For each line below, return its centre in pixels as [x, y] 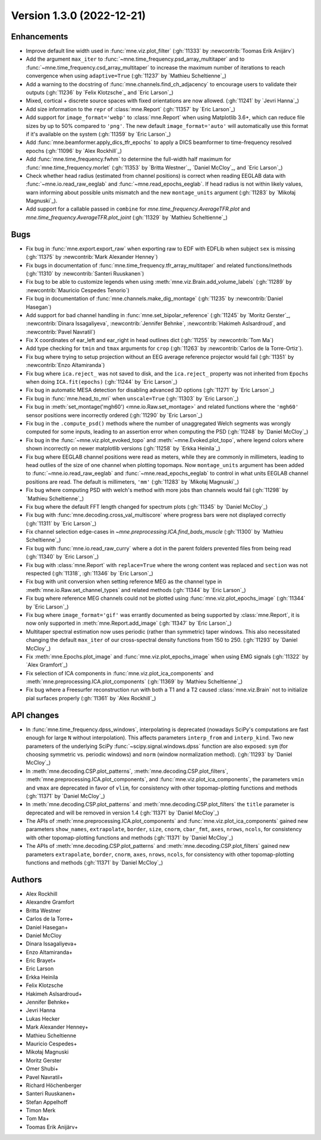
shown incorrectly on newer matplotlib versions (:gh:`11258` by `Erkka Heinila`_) [123, 449]
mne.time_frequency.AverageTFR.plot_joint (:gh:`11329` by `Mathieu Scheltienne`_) [127, 217]
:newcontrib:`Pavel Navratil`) [61, 332]
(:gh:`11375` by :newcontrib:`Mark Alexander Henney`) [92, 257]
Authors [26, 880]
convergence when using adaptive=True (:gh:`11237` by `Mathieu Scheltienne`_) [126, 76]
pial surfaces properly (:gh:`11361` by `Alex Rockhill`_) [91, 698]
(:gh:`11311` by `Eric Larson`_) [61, 523]
